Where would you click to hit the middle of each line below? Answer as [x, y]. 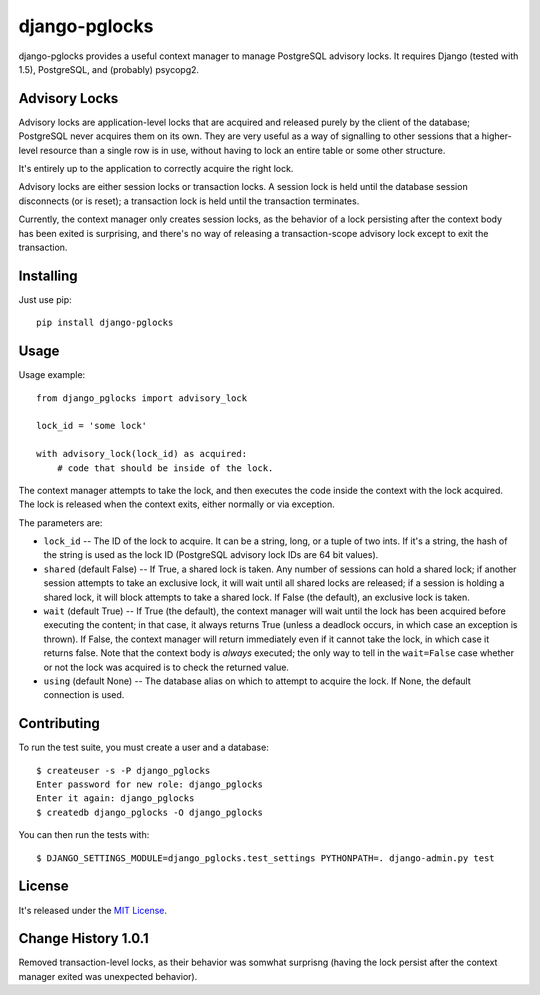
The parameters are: [60, 522]
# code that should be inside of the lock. [165, 468]
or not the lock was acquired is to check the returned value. [166, 667]
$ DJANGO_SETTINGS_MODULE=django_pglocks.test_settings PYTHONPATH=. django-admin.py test [265, 858]
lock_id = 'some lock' [92, 426]
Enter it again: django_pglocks [115, 798]
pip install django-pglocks [105, 323]
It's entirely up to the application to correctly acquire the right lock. [156, 169]
